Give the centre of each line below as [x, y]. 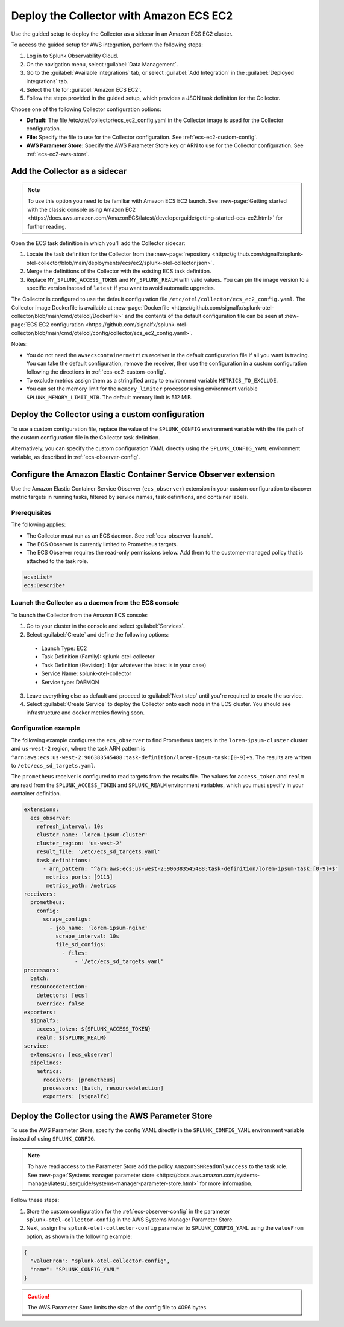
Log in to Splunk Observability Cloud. [72, 56]
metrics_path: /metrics [81, 885]
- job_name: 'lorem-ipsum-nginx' [99, 928]
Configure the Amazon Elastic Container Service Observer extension [143, 474]
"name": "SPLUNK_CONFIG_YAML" [75, 1269]
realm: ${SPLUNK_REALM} [71, 1037]
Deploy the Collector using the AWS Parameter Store [112, 1115]
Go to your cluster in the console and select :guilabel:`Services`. [105, 626]
